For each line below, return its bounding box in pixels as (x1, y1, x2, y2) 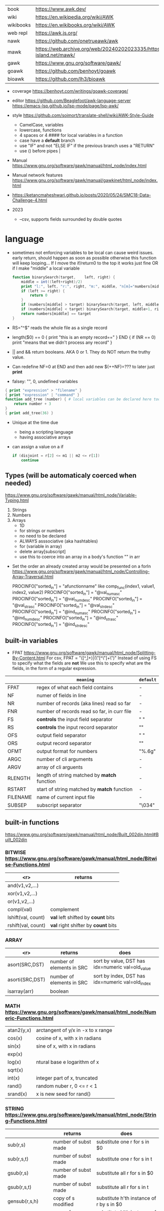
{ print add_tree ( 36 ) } (5, 411, 54, 416)
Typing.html (5, 497, 29, 503)
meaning (76, 677, 94, 682)
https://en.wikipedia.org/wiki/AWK (35, 14, 114, 20)
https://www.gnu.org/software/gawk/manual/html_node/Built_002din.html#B (5, 831, 159, 837)
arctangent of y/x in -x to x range (36, 1027, 112, 1033)
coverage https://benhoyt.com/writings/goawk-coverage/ (12, 88, 128, 94)
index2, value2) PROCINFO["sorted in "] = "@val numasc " (12, 590, 122, 596)
